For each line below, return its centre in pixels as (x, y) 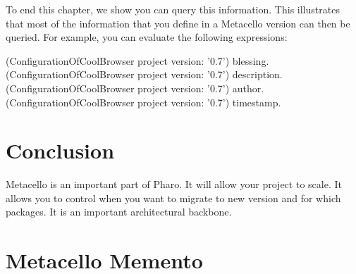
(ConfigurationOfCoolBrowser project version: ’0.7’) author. (135, 88)
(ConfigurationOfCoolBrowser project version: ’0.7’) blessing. (137, 60)
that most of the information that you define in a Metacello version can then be (178, 23)
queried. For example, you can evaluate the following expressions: (147, 37)
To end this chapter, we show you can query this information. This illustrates (173, 9)
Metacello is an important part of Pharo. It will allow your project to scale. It (174, 184)
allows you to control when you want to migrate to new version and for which (173, 198)
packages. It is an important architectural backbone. (119, 212)
